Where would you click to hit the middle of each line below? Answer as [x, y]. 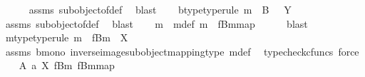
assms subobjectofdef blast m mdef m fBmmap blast [156, 23]
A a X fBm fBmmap [67, 65]
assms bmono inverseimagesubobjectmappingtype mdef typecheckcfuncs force [182, 51]
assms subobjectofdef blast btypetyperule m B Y [160, 9]
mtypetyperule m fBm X [67, 37]
